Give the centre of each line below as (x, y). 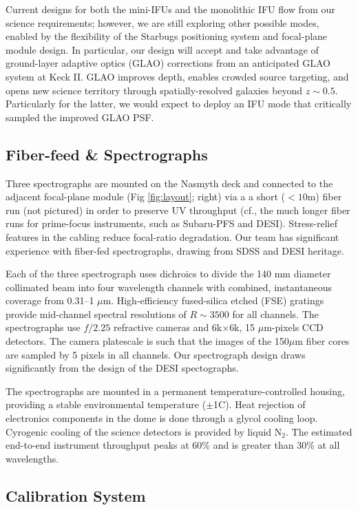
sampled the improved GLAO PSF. (80, 117)
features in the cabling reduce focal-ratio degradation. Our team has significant (172, 236)
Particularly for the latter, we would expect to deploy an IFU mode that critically (179, 104)
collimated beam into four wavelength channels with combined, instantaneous (169, 287)
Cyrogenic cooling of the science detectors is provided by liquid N (144, 431)
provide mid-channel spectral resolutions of (96, 314)
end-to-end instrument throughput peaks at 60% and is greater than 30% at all (173, 445)
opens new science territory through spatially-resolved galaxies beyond (154, 90)
